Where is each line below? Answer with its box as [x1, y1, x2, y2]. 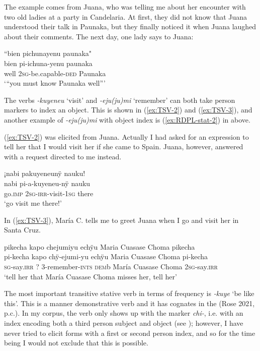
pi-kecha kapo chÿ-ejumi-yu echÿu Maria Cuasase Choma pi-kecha [4, 251, 208, 262]
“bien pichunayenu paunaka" [4, 48, 92, 58]
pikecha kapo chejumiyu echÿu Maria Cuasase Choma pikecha [4, 241, 195, 252]
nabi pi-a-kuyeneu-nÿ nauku [4, 178, 91, 188]
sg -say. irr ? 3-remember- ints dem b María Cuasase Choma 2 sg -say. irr [4, 261, 218, 272]
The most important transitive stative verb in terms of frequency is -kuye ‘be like [4, 288, 254, 299]
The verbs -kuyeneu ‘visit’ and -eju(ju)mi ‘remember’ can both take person [4, 94, 235, 105]
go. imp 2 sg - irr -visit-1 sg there [4, 188, 94, 198]
